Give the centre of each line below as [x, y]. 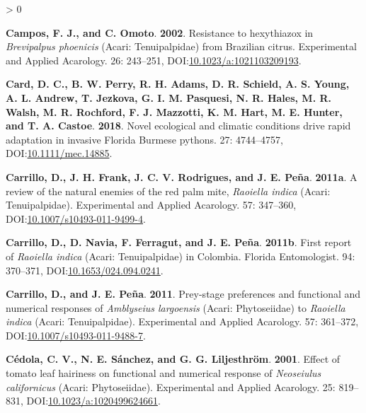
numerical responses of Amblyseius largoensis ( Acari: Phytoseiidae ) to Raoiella [176, 307]
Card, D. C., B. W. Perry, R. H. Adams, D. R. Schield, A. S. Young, [178, 84]
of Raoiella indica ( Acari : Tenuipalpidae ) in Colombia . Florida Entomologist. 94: [181, 256]
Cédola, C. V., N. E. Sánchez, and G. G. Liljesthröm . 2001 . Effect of [173, 359]
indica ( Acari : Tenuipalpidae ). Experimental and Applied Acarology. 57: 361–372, [182, 321]
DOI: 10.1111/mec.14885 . [59, 153]
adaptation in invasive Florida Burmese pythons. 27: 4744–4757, [144, 139]
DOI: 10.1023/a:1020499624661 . [93, 401]
